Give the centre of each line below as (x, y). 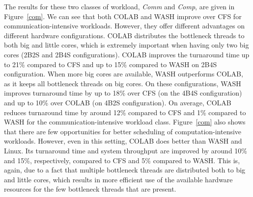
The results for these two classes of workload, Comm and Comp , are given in (119, 6)
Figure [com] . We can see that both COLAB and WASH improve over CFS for (123, 16)
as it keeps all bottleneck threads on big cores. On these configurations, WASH (123, 83)
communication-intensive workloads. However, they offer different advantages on (124, 26)
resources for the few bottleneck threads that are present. (90, 189)
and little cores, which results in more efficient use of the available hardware (118, 179)
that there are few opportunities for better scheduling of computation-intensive (123, 131)
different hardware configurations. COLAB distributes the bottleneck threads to (124, 35)
